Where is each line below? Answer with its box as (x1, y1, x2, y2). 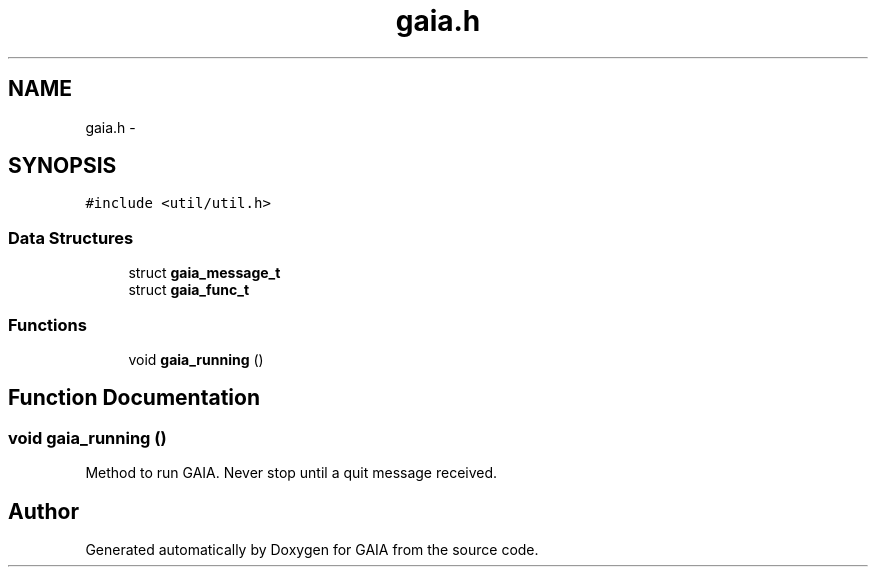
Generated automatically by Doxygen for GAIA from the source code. (85, 541, 539, 558)
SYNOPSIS (8, 153, 117, 179)
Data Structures (8, 227, 134, 248)
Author (8, 498, 79, 524)
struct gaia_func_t (128, 281, 250, 299)
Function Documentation (8, 385, 260, 411)
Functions (8, 314, 87, 335)
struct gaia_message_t (128, 264, 281, 282)
